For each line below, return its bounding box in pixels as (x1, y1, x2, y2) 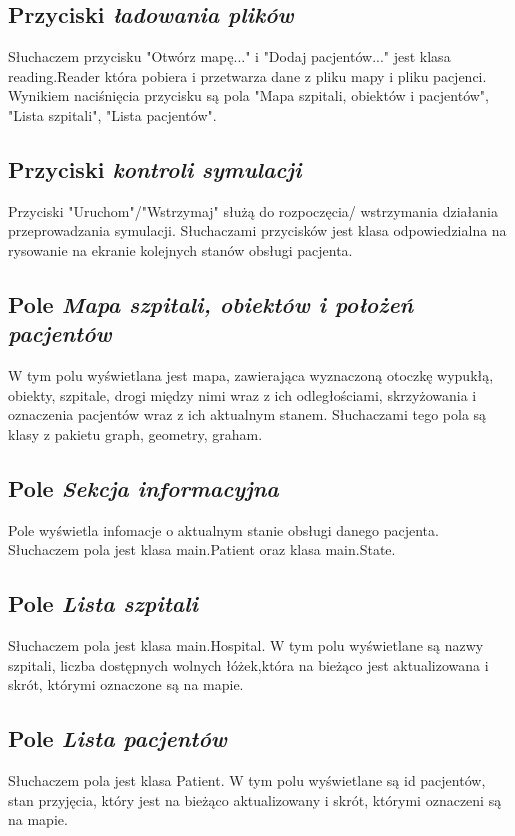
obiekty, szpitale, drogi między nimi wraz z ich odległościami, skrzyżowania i (8, 384, 477, 405)
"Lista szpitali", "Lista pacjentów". (8, 104, 217, 125)
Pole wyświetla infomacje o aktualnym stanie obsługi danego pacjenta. (8, 519, 439, 540)
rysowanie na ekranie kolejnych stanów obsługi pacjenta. (8, 239, 353, 260)
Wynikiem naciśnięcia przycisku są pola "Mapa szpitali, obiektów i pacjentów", (8, 85, 489, 106)
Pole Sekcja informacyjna (8, 472, 279, 503)
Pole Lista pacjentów (8, 723, 227, 754)
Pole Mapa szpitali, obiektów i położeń (8, 288, 414, 319)
